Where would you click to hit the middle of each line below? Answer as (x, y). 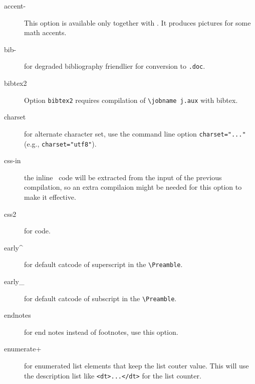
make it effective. (50, 197)
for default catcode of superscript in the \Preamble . (103, 264)
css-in (13, 160)
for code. (37, 231)
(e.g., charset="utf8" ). (60, 143)
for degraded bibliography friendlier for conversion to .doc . (115, 66)
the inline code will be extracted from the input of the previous (123, 177)
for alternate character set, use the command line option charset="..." (135, 133)
